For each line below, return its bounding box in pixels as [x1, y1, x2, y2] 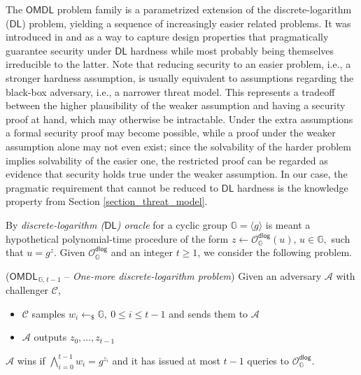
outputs [34, 330, 67, 344]
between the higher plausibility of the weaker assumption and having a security [6, 98, 346, 113]
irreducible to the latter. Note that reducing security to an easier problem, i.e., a [6, 57, 351, 71]
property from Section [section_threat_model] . [6, 194, 208, 208]
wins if [17, 353, 45, 367]
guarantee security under [6, 43, 112, 57]
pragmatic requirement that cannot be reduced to [6, 180, 218, 194]
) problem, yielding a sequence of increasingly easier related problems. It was [22, 15, 351, 30]
